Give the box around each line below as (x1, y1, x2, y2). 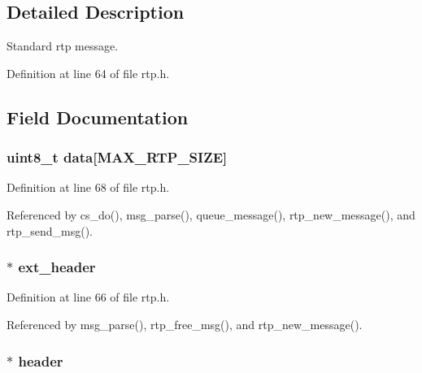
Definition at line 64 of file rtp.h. (7, 64, 170, 81)
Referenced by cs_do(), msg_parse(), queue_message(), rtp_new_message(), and (7, 206, 415, 223)
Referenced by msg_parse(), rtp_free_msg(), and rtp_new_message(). (7, 315, 363, 332)
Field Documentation (7, 104, 189, 129)
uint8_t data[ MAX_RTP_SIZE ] (7, 147, 228, 167)
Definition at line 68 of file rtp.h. (7, 179, 170, 196)
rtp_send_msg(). (7, 222, 93, 239)
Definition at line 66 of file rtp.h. (7, 288, 170, 306)
